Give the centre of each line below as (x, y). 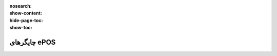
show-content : (26, 13)
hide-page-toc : (26, 20)
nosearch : (21, 6)
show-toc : (21, 28)
